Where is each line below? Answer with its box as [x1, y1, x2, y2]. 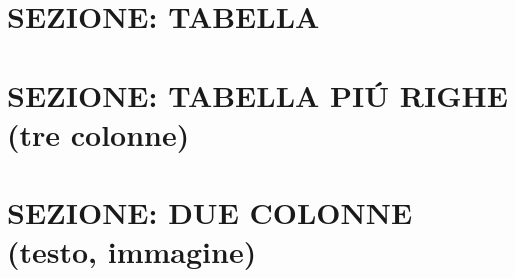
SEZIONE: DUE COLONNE [7, 192, 413, 233]
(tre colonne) [7, 113, 190, 154]
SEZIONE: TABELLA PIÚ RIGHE [7, 74, 508, 115]
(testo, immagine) [7, 231, 257, 272]
